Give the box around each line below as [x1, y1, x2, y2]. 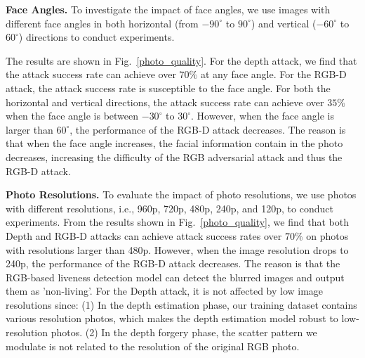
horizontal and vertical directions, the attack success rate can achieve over [6, 94, 324, 109]
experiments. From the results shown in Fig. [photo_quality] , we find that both [6, 215, 349, 229]
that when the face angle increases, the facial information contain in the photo [6, 136, 343, 151]
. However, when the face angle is [191, 108, 334, 123]
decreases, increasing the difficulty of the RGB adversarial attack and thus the [6, 149, 343, 164]
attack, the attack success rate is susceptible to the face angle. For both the [6, 80, 331, 95]
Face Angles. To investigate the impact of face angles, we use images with [6, 2, 331, 16]
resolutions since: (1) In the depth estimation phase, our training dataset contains [6, 297, 357, 312]
